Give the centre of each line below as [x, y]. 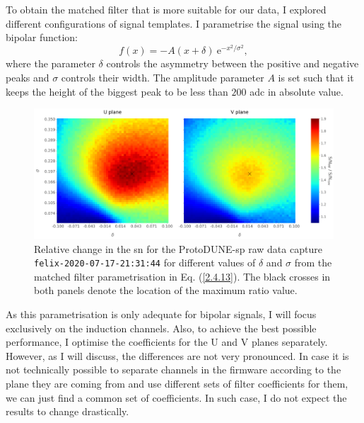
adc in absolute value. [297, 91]
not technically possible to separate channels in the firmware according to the [174, 370]
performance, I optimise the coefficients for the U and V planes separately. [167, 342]
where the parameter [51, 63]
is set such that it [316, 77]
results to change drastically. [67, 411]
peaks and [28, 77]
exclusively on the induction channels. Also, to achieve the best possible [161, 328]
